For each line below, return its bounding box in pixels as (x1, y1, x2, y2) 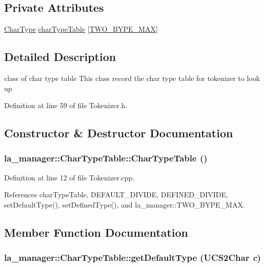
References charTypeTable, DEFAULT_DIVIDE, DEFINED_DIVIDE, (4, 189, 228, 200)
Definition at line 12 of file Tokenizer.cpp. (4, 172, 135, 182)
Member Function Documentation (4, 224, 189, 240)
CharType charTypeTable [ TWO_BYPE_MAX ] (4, 24, 158, 34)
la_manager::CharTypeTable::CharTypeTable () (4, 152, 208, 165)
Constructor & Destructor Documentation (4, 125, 233, 141)
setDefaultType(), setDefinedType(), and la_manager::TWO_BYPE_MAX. (4, 199, 245, 210)
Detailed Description (4, 49, 116, 65)
